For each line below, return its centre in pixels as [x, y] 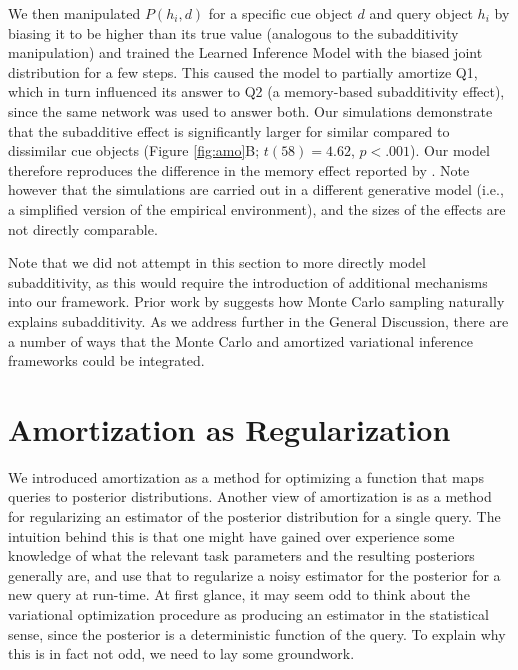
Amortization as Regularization [229, 428]
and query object [421, 13]
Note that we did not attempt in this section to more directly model [217, 262]
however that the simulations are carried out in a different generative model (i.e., [256, 189]
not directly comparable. [83, 228]
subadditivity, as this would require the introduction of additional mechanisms [248, 281]
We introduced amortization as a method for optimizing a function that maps [246, 476]
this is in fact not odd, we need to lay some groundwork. [181, 653]
